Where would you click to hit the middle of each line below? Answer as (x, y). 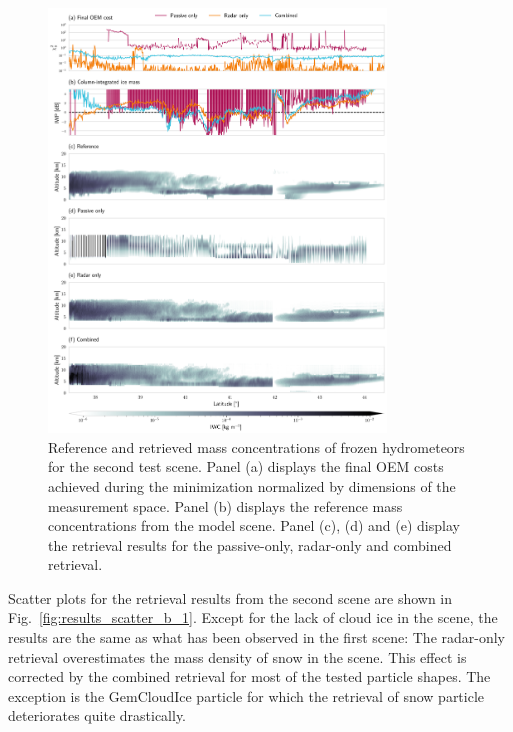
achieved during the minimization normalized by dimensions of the (252, 485)
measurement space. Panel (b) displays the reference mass (225, 505)
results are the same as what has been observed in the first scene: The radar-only (257, 637)
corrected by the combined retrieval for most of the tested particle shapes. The (249, 676)
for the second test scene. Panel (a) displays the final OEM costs (246, 466)
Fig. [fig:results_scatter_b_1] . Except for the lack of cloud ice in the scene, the (253, 617)
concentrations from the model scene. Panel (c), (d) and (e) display (254, 525)
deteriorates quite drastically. (97, 715)
